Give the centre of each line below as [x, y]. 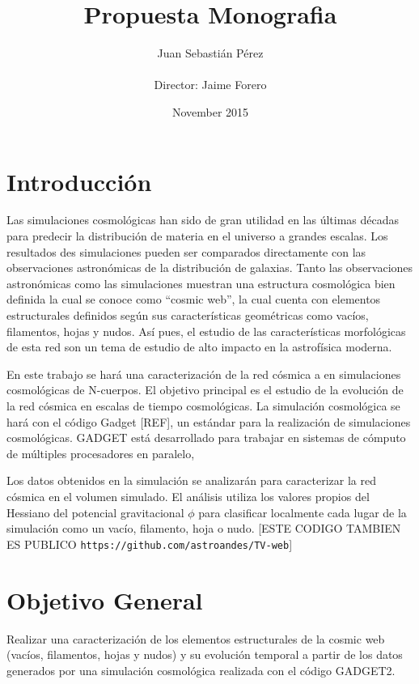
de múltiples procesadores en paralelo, [101, 453]
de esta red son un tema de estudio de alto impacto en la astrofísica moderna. [199, 347]
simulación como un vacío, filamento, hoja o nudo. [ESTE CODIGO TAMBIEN [204, 528]
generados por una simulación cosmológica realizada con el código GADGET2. [201, 670]
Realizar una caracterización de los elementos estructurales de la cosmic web [196, 638]
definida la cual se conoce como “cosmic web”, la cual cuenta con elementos [194, 299]
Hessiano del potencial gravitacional [95, 512]
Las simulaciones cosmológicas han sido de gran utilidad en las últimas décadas [203, 220]
